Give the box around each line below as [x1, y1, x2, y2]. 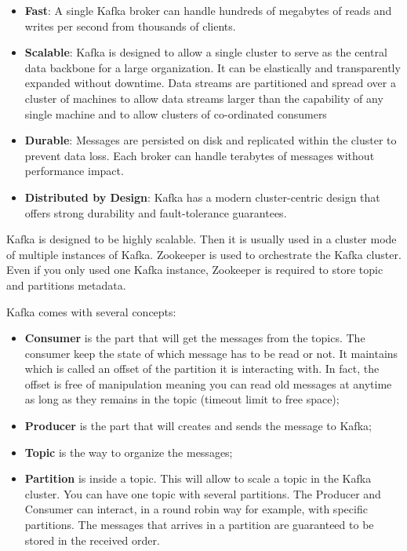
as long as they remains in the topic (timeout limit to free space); [24, 391, 340, 407]
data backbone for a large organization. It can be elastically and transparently [24, 59, 401, 75]
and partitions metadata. [6, 276, 126, 293]
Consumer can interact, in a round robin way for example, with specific [24, 501, 368, 517]
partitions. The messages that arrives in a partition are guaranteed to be [24, 516, 374, 533]
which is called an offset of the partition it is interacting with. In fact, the [24, 360, 380, 377]
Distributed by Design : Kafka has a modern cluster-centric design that [24, 188, 380, 205]
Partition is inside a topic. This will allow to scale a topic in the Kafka [24, 470, 372, 487]
